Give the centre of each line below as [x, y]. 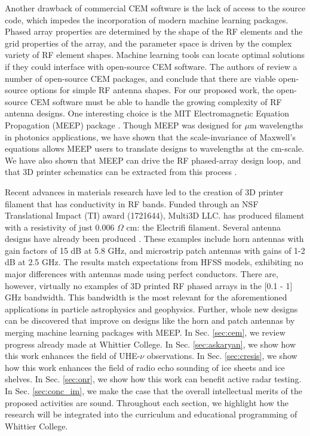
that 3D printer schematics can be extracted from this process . [121, 172]
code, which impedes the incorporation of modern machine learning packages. [147, 19]
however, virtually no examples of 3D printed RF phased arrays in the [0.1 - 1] [149, 285]
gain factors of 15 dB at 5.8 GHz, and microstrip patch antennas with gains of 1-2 [155, 250]
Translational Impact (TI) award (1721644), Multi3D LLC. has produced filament [155, 215]
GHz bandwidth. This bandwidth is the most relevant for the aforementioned [146, 297]
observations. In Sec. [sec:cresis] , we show [222, 356]
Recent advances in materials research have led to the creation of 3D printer [144, 191]
